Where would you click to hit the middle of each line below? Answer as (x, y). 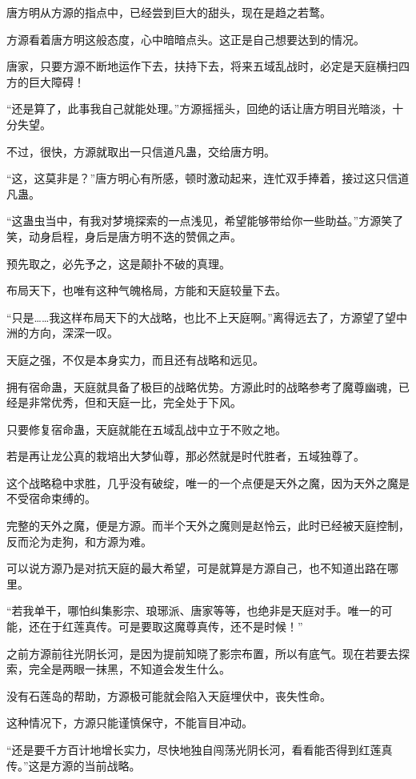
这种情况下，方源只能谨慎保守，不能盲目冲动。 (130, 723)
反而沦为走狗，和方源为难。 (79, 541)
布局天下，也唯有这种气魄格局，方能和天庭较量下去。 (146, 290)
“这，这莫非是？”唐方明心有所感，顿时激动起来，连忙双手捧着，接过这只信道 (208, 178)
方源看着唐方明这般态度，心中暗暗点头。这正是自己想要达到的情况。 (186, 39)
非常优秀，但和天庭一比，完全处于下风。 (135, 402)
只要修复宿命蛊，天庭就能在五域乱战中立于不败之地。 (146, 429)
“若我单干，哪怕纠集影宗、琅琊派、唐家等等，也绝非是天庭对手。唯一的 (194, 610)
